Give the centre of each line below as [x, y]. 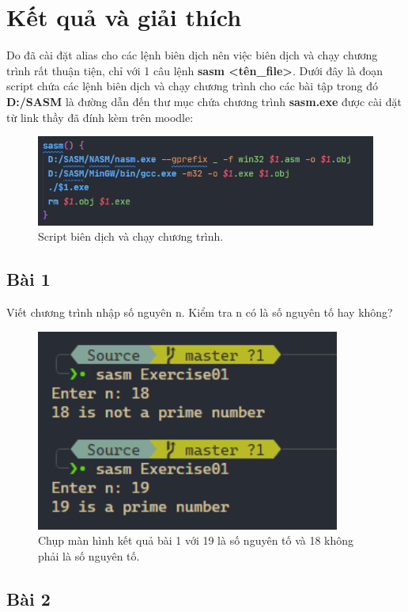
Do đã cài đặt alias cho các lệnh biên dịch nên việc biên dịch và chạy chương [192, 55]
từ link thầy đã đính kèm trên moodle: [100, 117]
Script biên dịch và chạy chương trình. [131, 236]
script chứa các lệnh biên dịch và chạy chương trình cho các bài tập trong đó [192, 86]
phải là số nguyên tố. [89, 555]
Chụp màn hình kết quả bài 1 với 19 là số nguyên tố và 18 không [196, 540]
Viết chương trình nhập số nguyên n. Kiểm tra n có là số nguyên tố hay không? [200, 312]
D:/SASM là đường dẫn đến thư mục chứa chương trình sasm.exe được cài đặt [204, 101]
